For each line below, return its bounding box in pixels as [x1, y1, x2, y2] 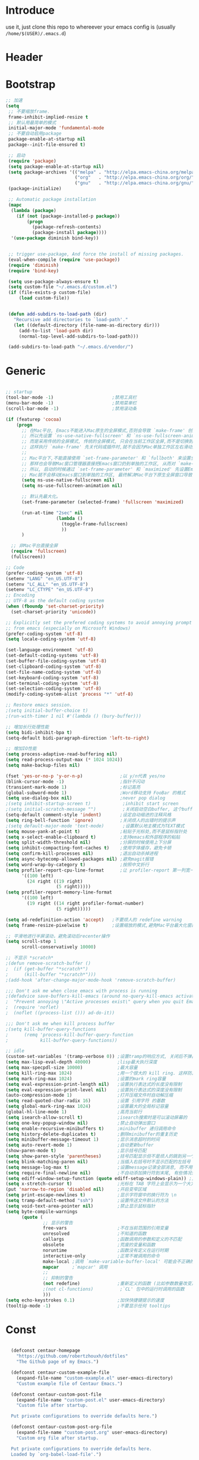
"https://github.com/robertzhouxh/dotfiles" [16, 1353, 128, 1359]
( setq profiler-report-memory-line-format [5, 889, 112, 895]
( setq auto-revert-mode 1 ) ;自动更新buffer [5, 1142, 154, 1148]
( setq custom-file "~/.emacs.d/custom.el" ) [8, 284, 118, 290]
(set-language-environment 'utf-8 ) [5, 647, 94, 653]
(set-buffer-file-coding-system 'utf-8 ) [5, 658, 108, 664]
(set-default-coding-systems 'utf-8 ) [5, 653, 99, 659]
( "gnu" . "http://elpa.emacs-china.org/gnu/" [74, 180, 195, 186]
